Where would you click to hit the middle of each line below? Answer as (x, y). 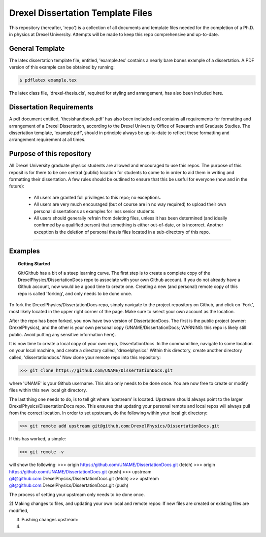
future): (17, 186)
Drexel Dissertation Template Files (81, 13)
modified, (19, 510)
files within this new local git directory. (48, 390)
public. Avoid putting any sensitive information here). (63, 334)
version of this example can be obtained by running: (62, 67)
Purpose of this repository (50, 154)
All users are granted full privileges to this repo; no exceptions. (97, 197)
